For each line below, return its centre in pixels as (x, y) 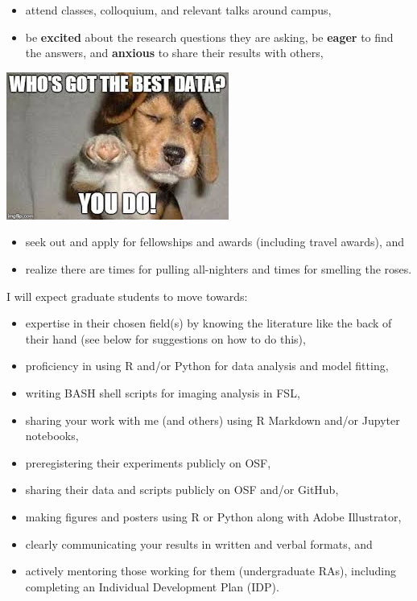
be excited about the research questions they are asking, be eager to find (209, 37)
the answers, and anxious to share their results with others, (174, 53)
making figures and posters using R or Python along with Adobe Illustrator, (213, 516)
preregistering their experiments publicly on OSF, (148, 462)
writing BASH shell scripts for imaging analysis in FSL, (163, 392)
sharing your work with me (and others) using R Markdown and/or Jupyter (213, 420)
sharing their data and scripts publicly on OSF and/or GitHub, (182, 490)
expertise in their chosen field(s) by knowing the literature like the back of (208, 323)
